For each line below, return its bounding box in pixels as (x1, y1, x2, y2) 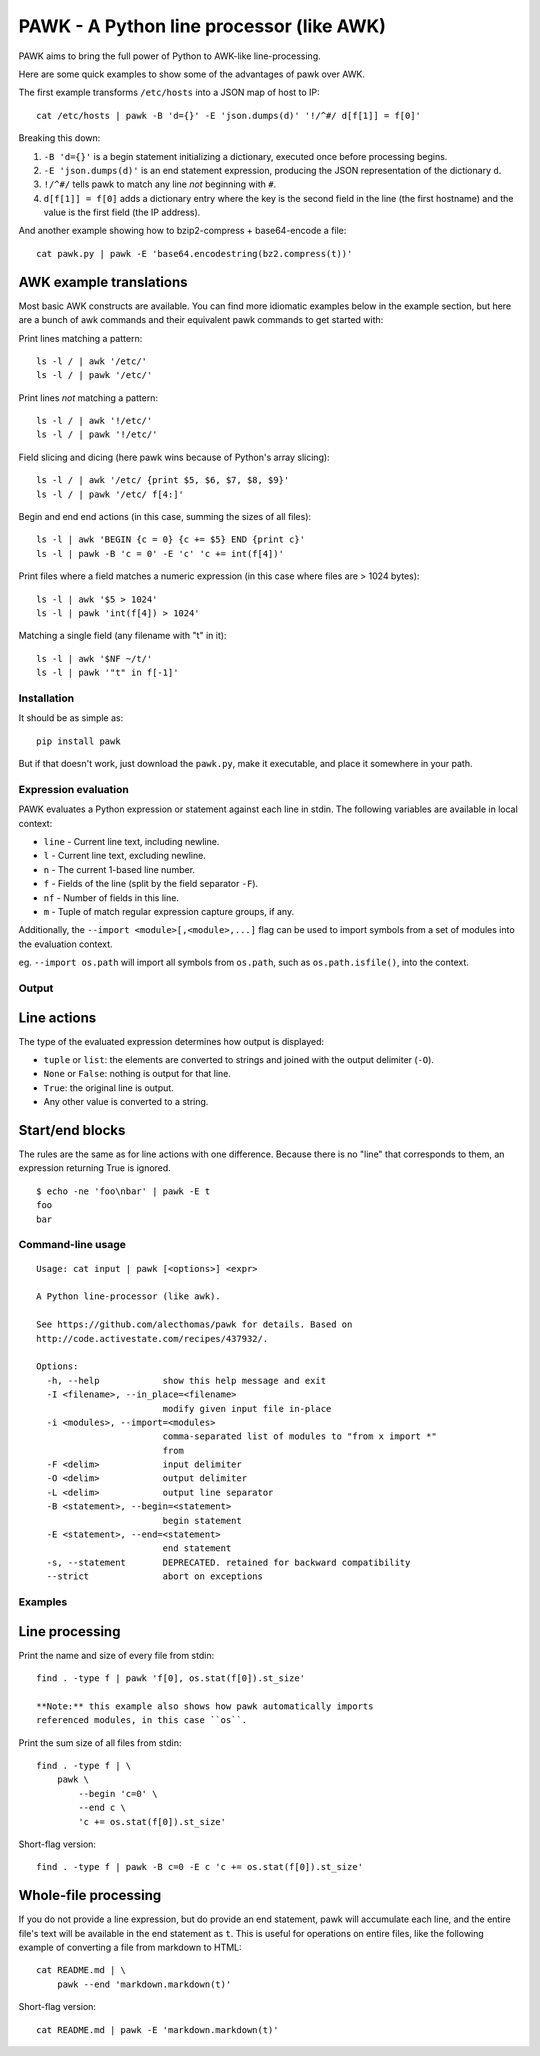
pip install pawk (36, 735, 121, 747)
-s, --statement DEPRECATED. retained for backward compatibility (46, 1556, 411, 1568)
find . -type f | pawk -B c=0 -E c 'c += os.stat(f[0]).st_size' (36, 1861, 364, 1873)
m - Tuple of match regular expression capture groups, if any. (43, 905, 295, 917)
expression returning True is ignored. (18, 1162, 172, 1174)
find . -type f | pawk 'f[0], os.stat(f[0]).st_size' (36, 1673, 305, 1684)
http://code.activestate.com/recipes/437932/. (36, 1333, 269, 1344)
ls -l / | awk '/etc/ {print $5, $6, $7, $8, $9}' (36, 475, 290, 486)
